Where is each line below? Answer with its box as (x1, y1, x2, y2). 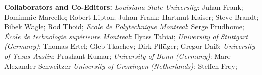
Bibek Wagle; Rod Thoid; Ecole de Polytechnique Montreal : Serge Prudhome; (4, 21, 244, 32)
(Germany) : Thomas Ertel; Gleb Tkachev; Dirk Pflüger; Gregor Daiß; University (4, 41, 255, 51)
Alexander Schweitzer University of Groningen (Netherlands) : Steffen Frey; (4, 60, 237, 71)
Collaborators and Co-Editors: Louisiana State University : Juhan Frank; (4, 2, 243, 12)
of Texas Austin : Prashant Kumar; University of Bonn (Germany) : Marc (4, 50, 231, 61)
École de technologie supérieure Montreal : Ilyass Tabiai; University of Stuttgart (4, 31, 248, 41)
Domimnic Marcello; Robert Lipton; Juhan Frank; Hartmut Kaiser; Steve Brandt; (4, 11, 259, 22)
